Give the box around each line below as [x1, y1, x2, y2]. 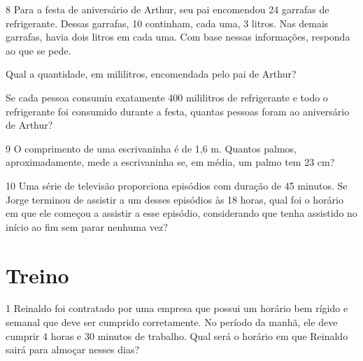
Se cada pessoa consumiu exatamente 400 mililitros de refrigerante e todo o [6, 90, 328, 104]
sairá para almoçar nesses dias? [6, 342, 140, 357]
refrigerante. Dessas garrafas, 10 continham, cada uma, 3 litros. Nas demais [6, 15, 329, 30]
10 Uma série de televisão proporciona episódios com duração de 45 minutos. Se [6, 178, 348, 192]
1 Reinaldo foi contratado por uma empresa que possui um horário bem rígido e [6, 301, 348, 316]
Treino [6, 260, 69, 289]
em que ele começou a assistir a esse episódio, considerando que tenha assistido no [6, 206, 357, 220]
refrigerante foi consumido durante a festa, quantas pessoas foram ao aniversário [6, 104, 350, 118]
